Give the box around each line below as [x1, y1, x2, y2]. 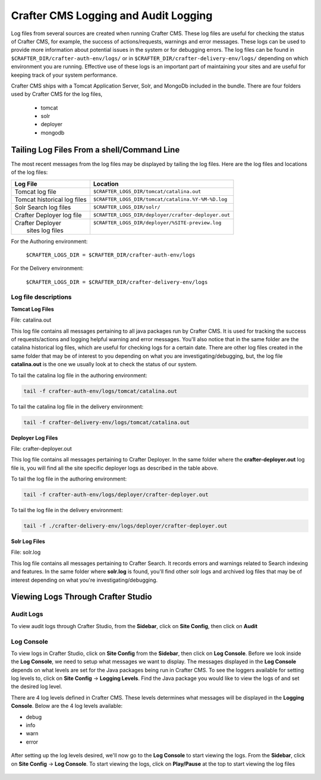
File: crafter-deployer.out [11, 445, 73, 452]
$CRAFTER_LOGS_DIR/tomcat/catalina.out [93, 188, 202, 195]
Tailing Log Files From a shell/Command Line [11, 145, 180, 155]
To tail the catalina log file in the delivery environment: [11, 403, 144, 410]
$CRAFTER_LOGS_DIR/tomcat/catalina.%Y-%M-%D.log [93, 196, 228, 202]
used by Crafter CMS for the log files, [11, 91, 103, 98]
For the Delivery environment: [11, 265, 84, 272]
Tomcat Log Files [11, 305, 55, 313]
